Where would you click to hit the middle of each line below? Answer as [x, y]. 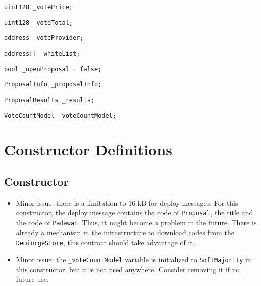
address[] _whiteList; [42, 53]
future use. [32, 279]
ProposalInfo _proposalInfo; [53, 85]
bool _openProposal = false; [53, 69]
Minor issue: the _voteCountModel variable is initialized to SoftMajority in [134, 259]
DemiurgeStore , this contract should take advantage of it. [105, 242]
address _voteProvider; [44, 38]
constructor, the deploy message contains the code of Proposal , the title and [135, 212]
